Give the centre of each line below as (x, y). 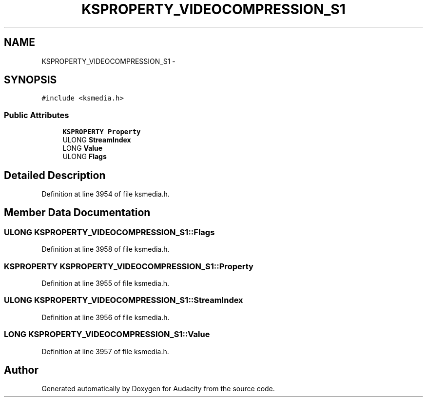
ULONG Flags (85, 157)
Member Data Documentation (77, 213)
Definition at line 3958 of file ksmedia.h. (106, 249)
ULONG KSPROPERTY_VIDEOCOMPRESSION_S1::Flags (109, 232)
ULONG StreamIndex (97, 140)
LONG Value (83, 148)
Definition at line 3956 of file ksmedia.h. (106, 317)
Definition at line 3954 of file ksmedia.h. (106, 194)
